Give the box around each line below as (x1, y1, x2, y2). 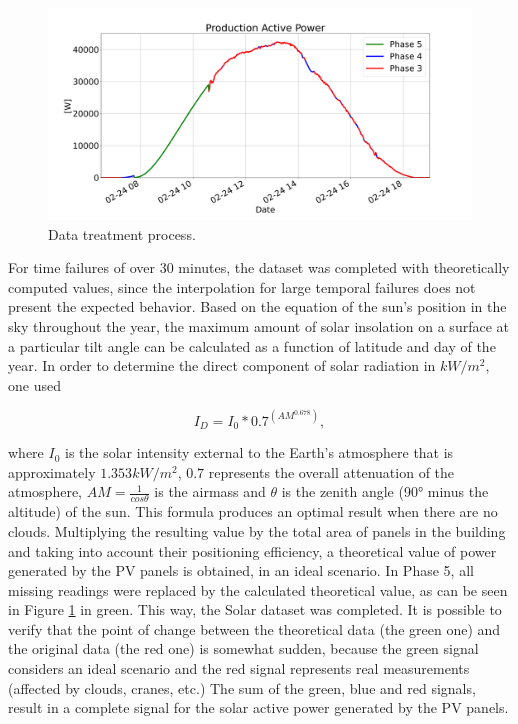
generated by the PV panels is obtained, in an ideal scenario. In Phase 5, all (8, 560, 474, 581)
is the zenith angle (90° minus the (281, 481, 489, 502)
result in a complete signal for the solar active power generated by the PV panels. (8, 697, 509, 718)
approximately (8, 461, 96, 482)
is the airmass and (154, 481, 266, 502)
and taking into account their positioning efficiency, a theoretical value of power (8, 540, 497, 561)
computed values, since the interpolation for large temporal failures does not (8, 276, 476, 297)
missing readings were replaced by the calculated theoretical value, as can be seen (8, 579, 508, 600)
